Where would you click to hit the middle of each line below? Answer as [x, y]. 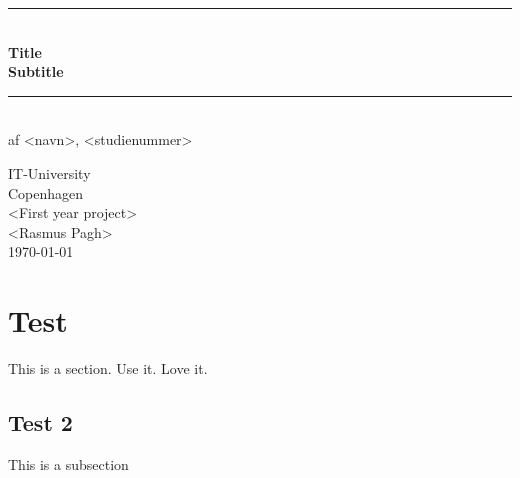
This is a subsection [68, 463]
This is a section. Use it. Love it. [108, 368]
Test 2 [40, 422]
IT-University [49, 172]
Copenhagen [46, 192]
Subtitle [36, 71]
